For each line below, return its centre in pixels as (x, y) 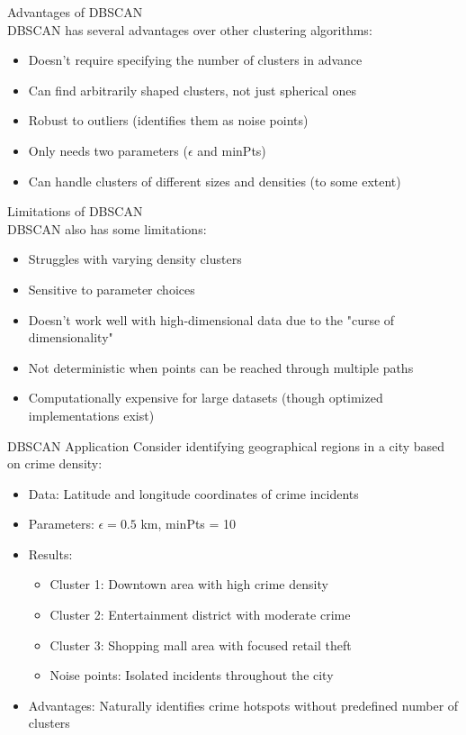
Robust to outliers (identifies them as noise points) (168, 120)
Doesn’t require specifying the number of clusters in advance (195, 60)
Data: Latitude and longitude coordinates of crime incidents (193, 493)
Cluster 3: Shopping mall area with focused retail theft (201, 644)
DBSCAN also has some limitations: (107, 228)
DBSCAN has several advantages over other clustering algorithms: (190, 29)
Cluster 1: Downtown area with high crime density (189, 584)
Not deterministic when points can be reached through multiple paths (221, 367)
